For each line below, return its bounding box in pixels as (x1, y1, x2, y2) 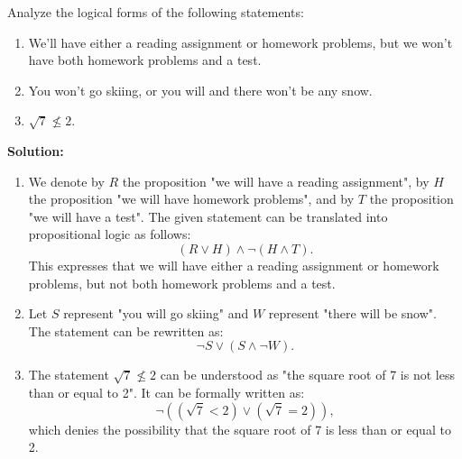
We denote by (28, 171, 105, 190)
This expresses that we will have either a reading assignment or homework (28, 255, 439, 274)
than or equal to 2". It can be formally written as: (28, 382, 305, 401)
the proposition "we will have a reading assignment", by (122, 171, 430, 190)
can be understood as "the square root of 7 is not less (160, 365, 455, 384)
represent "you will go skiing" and (63, 304, 249, 323)
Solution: (7, 141, 64, 160)
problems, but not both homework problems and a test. (28, 273, 336, 292)
